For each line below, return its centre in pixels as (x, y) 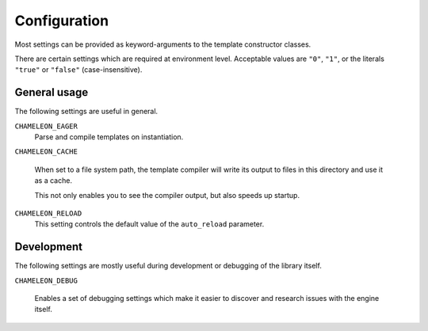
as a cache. (53, 181)
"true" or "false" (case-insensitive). (78, 70)
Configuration (62, 21)
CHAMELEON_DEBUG (46, 280)
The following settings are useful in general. (86, 112)
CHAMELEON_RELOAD (48, 213)
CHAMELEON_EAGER (46, 126)
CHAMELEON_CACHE (46, 152)
